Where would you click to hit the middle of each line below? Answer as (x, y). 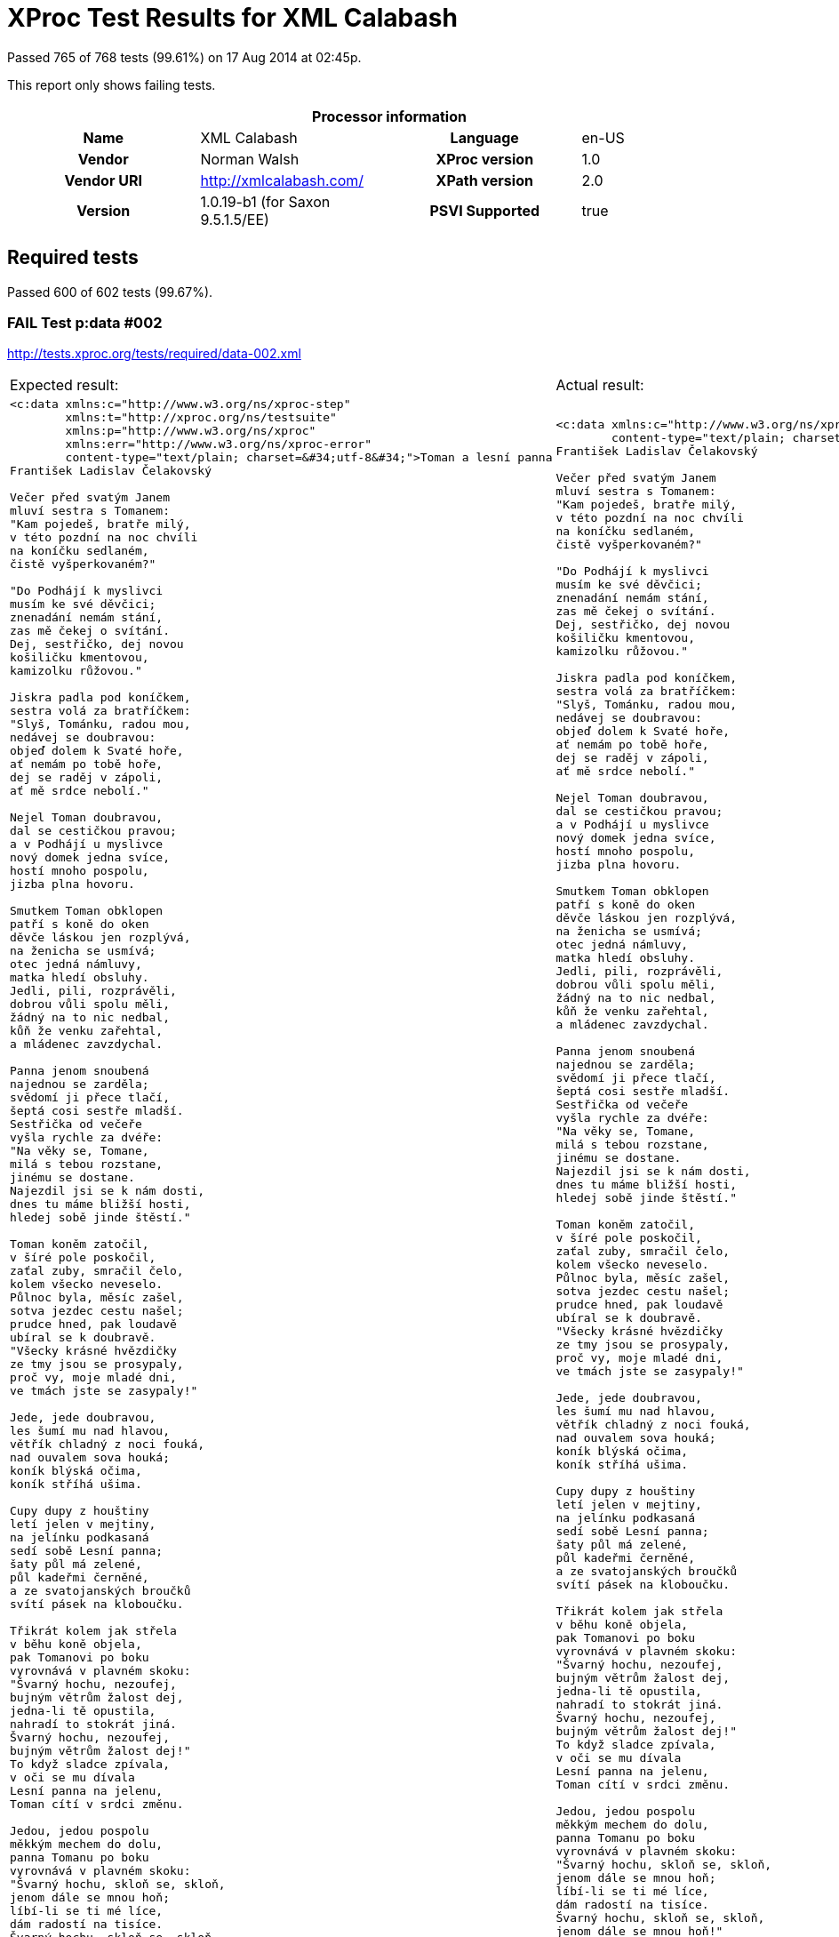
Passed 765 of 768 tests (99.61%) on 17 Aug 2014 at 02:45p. (184, 57)
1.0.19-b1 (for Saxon (265, 201)
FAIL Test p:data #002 (85, 322)
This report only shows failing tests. (112, 84)
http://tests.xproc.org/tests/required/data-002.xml (154, 354)
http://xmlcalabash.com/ (282, 180)
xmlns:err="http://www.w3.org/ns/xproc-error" (218, 444)
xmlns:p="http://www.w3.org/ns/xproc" (191, 431)
